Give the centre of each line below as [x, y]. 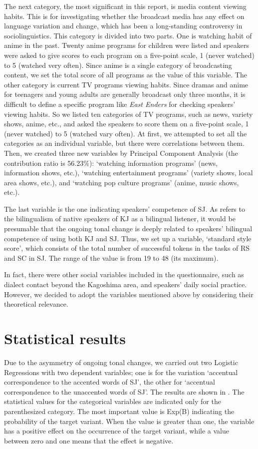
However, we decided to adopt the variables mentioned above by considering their [129, 294]
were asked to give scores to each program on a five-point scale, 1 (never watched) [129, 55]
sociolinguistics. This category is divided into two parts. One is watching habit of [128, 35]
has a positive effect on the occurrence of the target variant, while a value [117, 431]
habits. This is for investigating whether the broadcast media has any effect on [124, 16]
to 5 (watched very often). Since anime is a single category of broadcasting [118, 65]
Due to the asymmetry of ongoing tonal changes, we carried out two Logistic [121, 362]
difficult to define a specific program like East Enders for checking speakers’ [120, 104]
